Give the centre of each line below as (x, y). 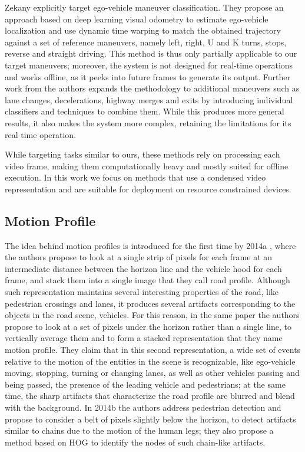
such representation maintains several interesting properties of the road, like (142, 292)
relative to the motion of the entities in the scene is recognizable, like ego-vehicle (150, 361)
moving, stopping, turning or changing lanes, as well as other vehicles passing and (152, 373)
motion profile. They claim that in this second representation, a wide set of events (153, 350)
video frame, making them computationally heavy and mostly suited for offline (147, 166)
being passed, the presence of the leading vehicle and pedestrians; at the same (145, 384)
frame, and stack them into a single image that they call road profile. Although (147, 280)
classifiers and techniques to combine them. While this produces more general (145, 111)
